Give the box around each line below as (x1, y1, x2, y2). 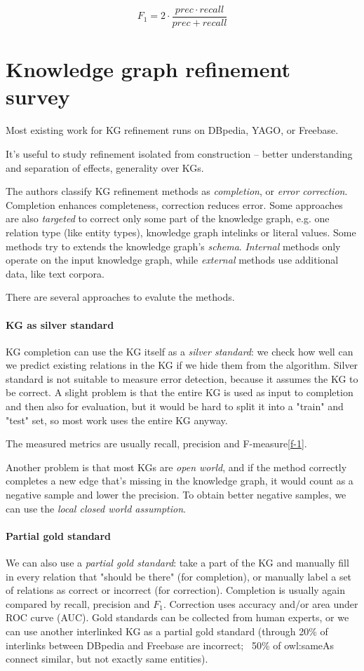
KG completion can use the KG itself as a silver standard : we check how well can (6, 344, 353, 358)
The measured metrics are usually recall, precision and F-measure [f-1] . (6, 436, 307, 451)
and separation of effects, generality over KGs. (6, 160, 204, 175)
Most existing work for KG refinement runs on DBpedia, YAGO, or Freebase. (6, 123, 339, 137)
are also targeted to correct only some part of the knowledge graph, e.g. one (6, 211, 330, 226)
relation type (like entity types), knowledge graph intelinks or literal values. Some (6, 224, 356, 239)
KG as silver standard (6, 317, 114, 332)
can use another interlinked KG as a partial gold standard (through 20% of (6, 624, 328, 638)
